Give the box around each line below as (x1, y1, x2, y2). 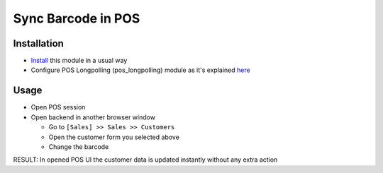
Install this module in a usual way (30, 56, 128, 65)
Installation (13, 37, 64, 49)
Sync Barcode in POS (13, 11, 140, 26)
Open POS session (30, 103, 86, 112)
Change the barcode (48, 142, 109, 151)
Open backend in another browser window (30, 113, 156, 121)
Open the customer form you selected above (48, 133, 180, 141)
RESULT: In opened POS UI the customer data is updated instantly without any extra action (13, 155, 278, 164)
